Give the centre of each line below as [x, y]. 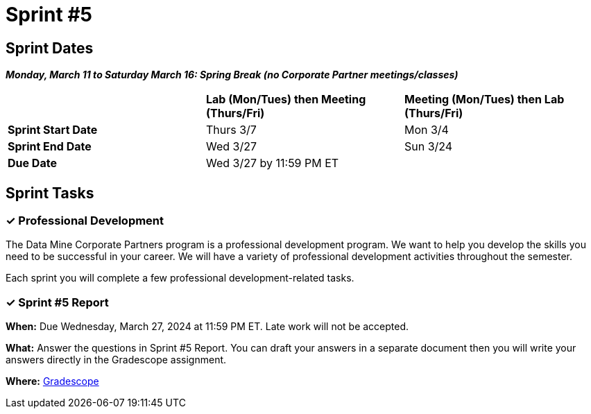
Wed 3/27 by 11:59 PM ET [272, 163]
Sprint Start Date [53, 130]
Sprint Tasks [50, 193]
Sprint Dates [50, 48]
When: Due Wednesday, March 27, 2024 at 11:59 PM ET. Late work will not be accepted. [207, 327]
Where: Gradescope [52, 381]
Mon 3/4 [426, 130]
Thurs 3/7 [231, 130]
